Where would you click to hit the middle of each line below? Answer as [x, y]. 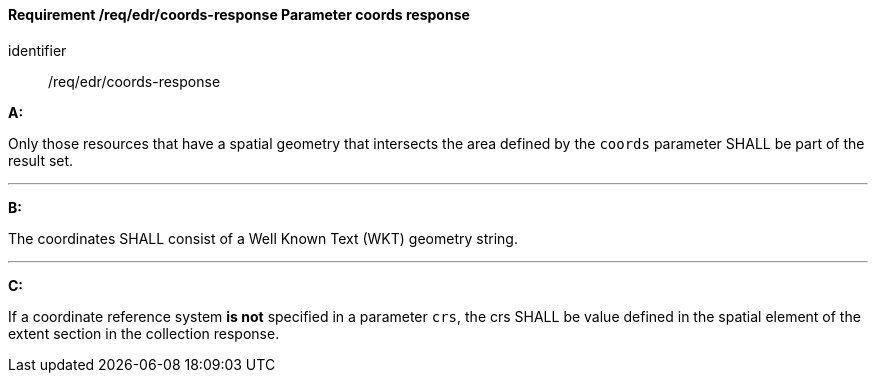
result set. [41, 160]
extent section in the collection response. [144, 333]
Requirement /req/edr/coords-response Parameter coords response [239, 14]
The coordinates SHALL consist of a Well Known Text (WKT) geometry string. [263, 238]
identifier [37, 50]
